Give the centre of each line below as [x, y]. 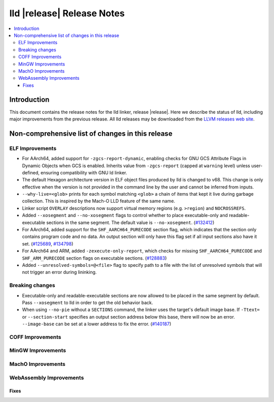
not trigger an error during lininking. [59, 272]
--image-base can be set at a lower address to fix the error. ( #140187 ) [97, 324]
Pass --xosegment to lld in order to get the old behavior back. [88, 302]
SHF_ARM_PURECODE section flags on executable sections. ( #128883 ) [94, 258]
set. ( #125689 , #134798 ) [48, 243]
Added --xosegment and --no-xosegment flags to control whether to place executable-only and [125, 215]
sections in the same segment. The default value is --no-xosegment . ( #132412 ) [130, 222]
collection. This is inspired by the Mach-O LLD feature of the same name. [98, 201]
